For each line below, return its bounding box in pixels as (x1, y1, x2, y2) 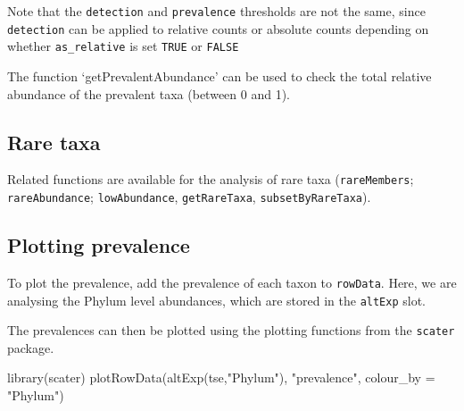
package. (7, 338, 54, 356)
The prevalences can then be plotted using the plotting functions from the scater (7, 321, 455, 340)
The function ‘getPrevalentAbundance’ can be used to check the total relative (7, 66, 432, 85)
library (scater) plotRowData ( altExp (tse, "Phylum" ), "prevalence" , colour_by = (7, 368, 435, 387)
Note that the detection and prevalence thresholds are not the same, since (7, 2, 426, 20)
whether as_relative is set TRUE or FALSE (7, 37, 239, 55)
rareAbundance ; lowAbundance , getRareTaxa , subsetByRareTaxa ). (7, 188, 371, 206)
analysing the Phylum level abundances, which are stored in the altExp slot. (7, 290, 426, 309)
